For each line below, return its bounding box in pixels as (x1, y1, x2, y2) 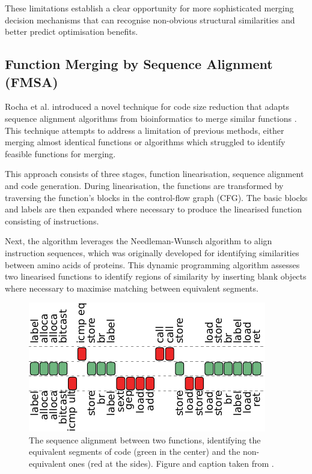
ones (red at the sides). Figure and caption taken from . (69, 457, 274, 470)
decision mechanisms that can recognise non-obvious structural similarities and (5, 13, 295, 26)
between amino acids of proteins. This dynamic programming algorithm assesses (5, 258, 300, 271)
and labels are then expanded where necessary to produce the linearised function (5, 203, 302, 215)
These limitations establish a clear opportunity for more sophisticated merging (5, 2, 294, 14)
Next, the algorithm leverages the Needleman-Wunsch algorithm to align (5, 235, 272, 247)
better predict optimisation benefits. (5, 25, 138, 38)
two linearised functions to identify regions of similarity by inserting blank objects (5, 270, 307, 283)
